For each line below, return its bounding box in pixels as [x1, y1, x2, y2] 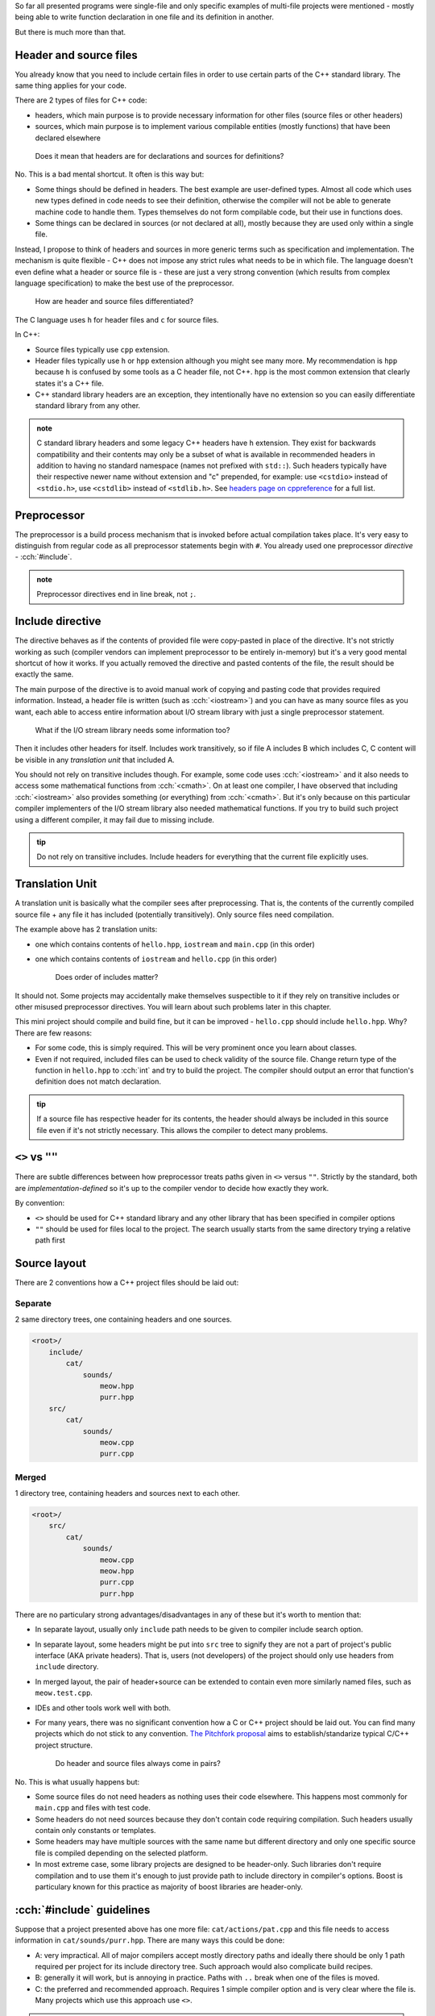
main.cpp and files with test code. [35, 1803, 151, 1813]
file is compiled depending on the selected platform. [35, 1847, 209, 1858]
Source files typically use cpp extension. [35, 344, 170, 354]
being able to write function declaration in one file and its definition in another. [14, 12, 274, 22]
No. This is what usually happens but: [14, 1776, 140, 1786]
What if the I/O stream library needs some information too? [35, 725, 230, 735]
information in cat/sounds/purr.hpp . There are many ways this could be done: [14, 1935, 285, 1945]
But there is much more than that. [14, 27, 126, 36]
